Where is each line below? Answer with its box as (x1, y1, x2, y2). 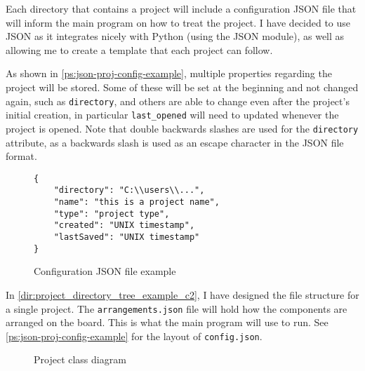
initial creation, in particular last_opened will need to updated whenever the (6, 107, 339, 122)
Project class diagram (34, 352, 126, 367)
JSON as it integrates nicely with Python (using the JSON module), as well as (6, 29, 345, 43)
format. (6, 149, 37, 163)
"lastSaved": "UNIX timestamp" (53, 232, 200, 242)
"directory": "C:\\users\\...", (53, 185, 205, 196)
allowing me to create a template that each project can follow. (6, 42, 273, 57)
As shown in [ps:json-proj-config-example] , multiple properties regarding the (6, 66, 332, 81)
